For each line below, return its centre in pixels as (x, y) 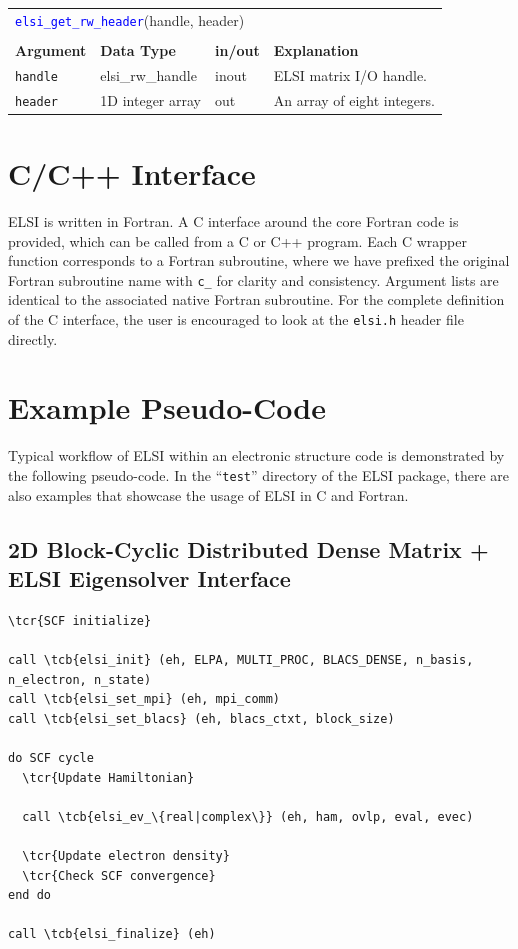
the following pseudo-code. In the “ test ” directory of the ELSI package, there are (258, 474)
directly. (33, 338)
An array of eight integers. (354, 99)
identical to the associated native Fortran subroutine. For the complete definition (256, 299)
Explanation (316, 49)
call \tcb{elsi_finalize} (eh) (112, 934)
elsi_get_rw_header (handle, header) (130, 19)
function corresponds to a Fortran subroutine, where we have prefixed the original (259, 260)
